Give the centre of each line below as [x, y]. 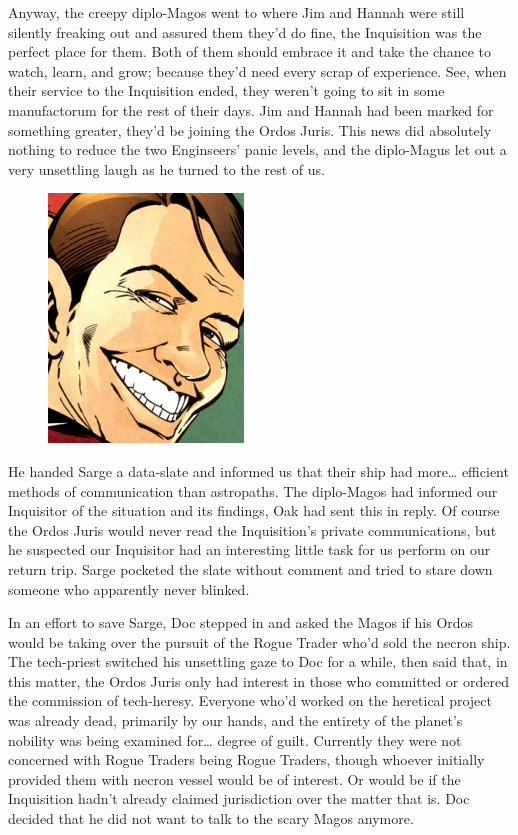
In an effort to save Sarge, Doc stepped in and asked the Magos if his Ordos [241, 622]
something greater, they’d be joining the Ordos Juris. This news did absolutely [250, 129]
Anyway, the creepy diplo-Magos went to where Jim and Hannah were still [236, 12]
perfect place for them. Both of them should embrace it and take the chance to [249, 51]
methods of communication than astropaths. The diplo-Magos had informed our [253, 490]
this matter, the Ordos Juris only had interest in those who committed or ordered [258, 680]
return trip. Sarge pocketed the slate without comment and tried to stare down [250, 568]
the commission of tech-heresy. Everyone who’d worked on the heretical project [250, 700]
